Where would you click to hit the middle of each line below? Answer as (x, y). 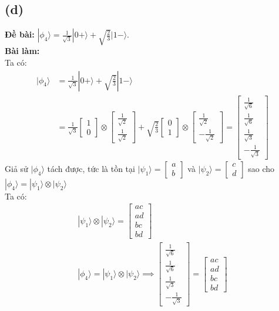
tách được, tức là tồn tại (91, 168)
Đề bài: (20, 34)
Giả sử (16, 168)
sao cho (261, 168)
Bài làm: (22, 51)
